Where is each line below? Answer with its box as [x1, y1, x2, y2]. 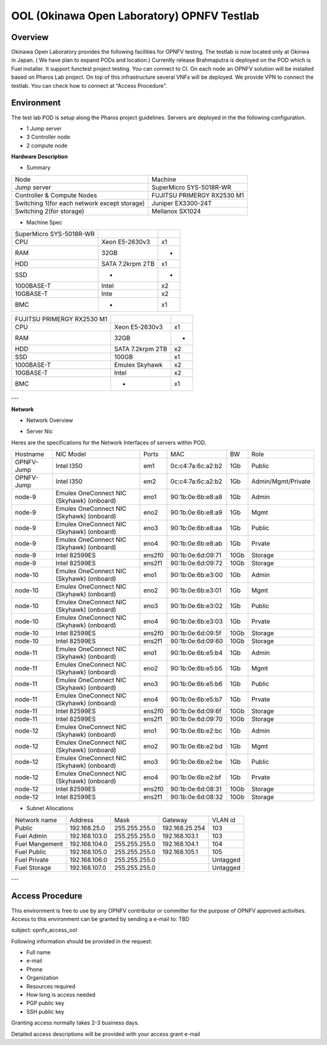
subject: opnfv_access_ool [11, 926, 78, 934]
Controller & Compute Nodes [15, 191, 97, 199]
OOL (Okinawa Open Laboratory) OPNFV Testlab [11, 9, 260, 22]
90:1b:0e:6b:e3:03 [170, 618, 223, 626]
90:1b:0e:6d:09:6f [170, 707, 222, 716]
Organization [26, 974, 59, 981]
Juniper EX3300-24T [151, 199, 212, 207]
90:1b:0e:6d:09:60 [170, 637, 223, 645]
